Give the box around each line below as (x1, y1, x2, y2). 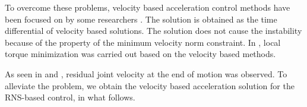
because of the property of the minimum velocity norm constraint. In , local (5, 36, 281, 48)
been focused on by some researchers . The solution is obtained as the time (5, 12, 277, 25)
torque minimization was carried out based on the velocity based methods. (5, 48, 276, 60)
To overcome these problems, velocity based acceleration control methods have (5, 1, 290, 13)
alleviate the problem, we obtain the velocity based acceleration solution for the (5, 79, 295, 92)
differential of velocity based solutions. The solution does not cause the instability (5, 24, 302, 37)
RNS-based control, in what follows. (5, 91, 135, 103)
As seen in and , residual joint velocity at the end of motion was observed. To (5, 67, 287, 80)
